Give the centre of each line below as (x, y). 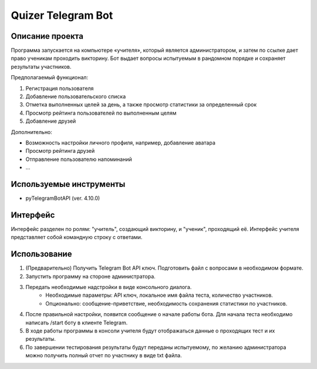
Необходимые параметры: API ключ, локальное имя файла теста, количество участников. (159, 295)
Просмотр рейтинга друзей (60, 151)
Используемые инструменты (68, 184)
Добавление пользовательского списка (76, 96)
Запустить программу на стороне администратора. (90, 276)
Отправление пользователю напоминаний (79, 159)
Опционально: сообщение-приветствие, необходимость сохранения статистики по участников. (166, 303)
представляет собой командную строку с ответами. (77, 237)
